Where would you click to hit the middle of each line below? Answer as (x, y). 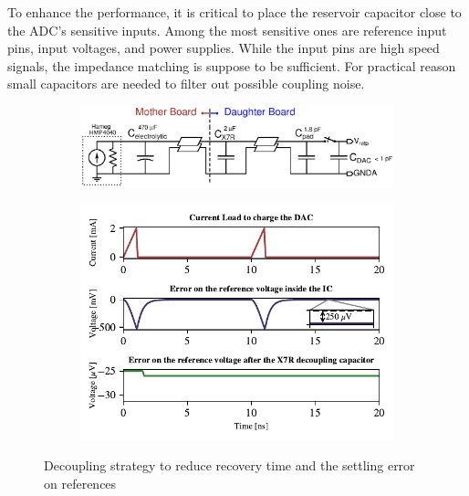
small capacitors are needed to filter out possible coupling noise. (186, 84)
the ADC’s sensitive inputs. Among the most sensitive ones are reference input (227, 30)
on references (80, 483)
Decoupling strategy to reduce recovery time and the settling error (229, 465)
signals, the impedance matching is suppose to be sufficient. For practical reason (232, 65)
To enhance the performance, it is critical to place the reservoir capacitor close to (234, 12)
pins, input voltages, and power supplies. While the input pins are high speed (224, 48)
